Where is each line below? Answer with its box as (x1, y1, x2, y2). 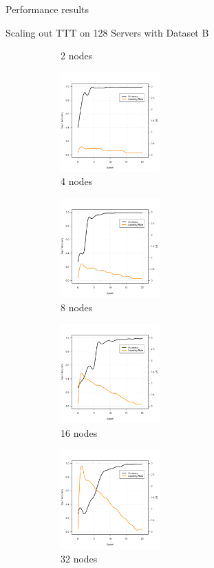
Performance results (6, 2, 89, 16)
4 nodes (61, 174, 93, 188)
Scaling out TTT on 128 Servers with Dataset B (6, 25, 209, 39)
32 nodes (61, 551, 98, 565)
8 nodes (61, 300, 93, 314)
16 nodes (61, 425, 98, 440)
